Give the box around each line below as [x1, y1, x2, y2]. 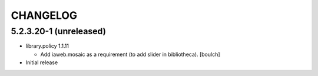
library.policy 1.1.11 [25, 42, 69, 49]
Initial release [25, 59, 58, 66]
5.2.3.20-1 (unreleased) [11, 26, 106, 37]
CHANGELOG [11, 9, 78, 22]
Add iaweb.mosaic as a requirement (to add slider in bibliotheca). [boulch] [40, 51, 220, 58]
